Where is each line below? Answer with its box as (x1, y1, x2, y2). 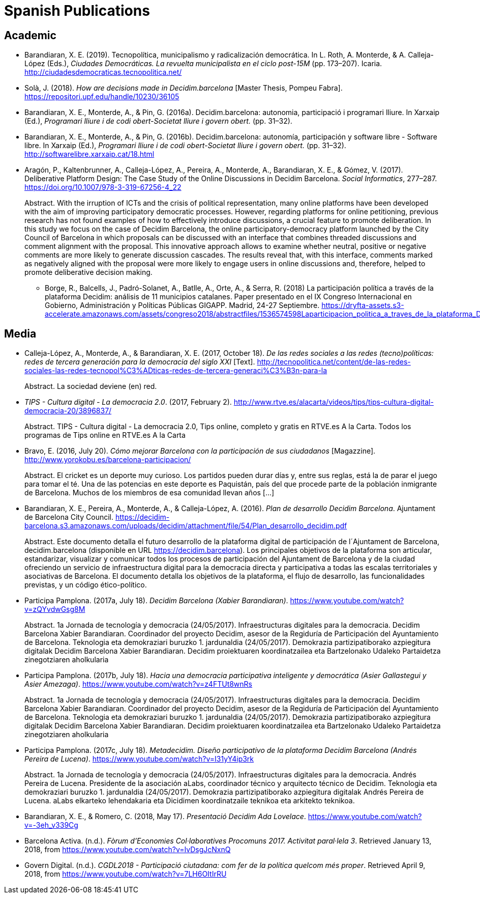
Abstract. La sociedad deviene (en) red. (24, 382, 157, 391)
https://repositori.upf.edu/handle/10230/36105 (24, 92, 179, 101)
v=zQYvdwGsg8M (24, 605, 85, 614)
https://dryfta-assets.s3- (321, 301, 404, 310)
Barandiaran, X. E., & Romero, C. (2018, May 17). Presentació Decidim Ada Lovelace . (24, 812, 306, 821)
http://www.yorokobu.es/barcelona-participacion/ (24, 455, 191, 464)
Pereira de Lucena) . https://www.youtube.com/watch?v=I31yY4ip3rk (24, 754, 254, 764)
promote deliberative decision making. (24, 268, 153, 277)
